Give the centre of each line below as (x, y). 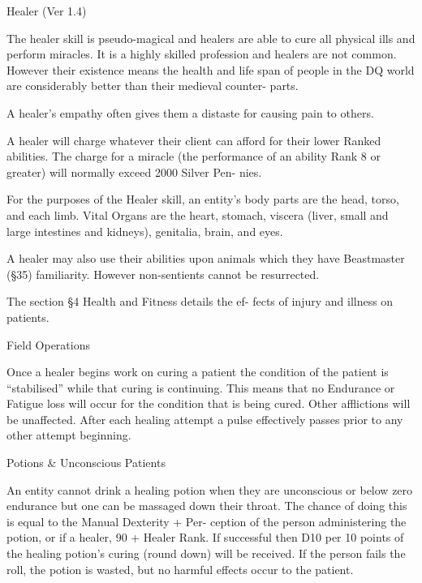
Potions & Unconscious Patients (86, 463)
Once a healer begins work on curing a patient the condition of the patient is (198, 372)
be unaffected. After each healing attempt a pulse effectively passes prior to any (205, 419)
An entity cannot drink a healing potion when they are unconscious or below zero (210, 489)
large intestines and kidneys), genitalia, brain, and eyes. (145, 231)
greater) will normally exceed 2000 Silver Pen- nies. (134, 171)
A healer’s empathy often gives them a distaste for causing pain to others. (190, 112)
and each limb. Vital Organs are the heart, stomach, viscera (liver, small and (198, 214)
